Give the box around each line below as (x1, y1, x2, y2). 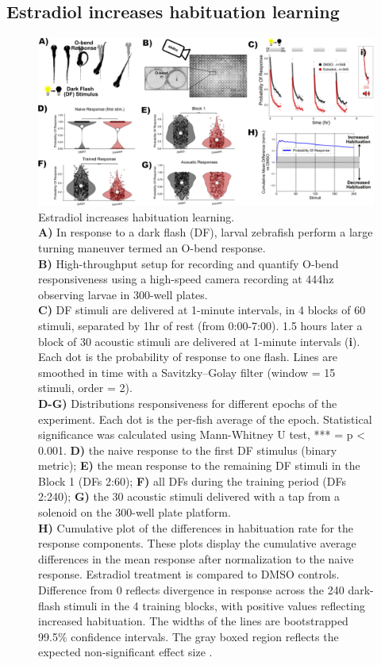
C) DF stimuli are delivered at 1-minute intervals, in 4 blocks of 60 (38, 302, 366, 318)
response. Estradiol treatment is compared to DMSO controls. (38, 566, 340, 582)
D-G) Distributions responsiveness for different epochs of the (38, 394, 337, 411)
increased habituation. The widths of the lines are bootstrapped (38, 613, 348, 629)
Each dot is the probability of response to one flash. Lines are (38, 348, 337, 365)
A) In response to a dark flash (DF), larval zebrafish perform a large (38, 224, 373, 240)
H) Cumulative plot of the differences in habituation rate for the (38, 519, 354, 536)
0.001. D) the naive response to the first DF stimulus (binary (38, 441, 337, 458)
